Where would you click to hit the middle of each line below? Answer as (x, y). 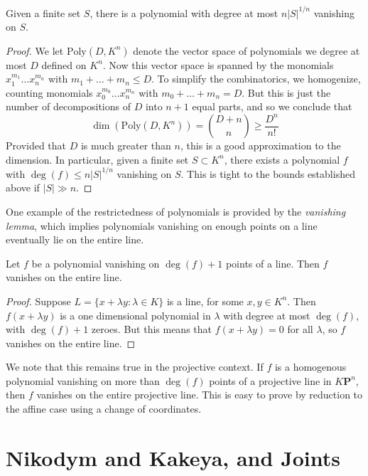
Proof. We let (35, 50)
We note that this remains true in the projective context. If (135, 367)
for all (300, 329)
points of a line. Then (272, 263)
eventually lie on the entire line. (75, 239)
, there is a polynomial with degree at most (184, 12)
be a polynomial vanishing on (96, 263)
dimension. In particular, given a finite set (97, 159)
